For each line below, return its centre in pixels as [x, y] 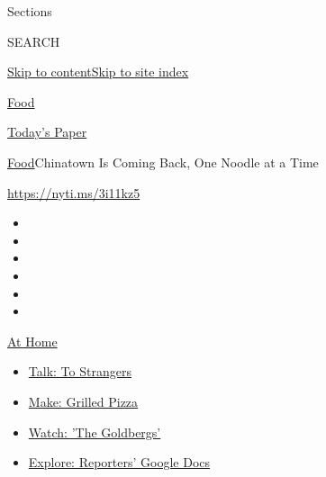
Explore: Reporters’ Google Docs [119, 462]
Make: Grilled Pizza [83, 401]
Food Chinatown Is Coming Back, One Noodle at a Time [163, 162]
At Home [32, 341]
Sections [30, 11]
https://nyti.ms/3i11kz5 [74, 192]
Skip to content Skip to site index [98, 72]
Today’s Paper [47, 132]
